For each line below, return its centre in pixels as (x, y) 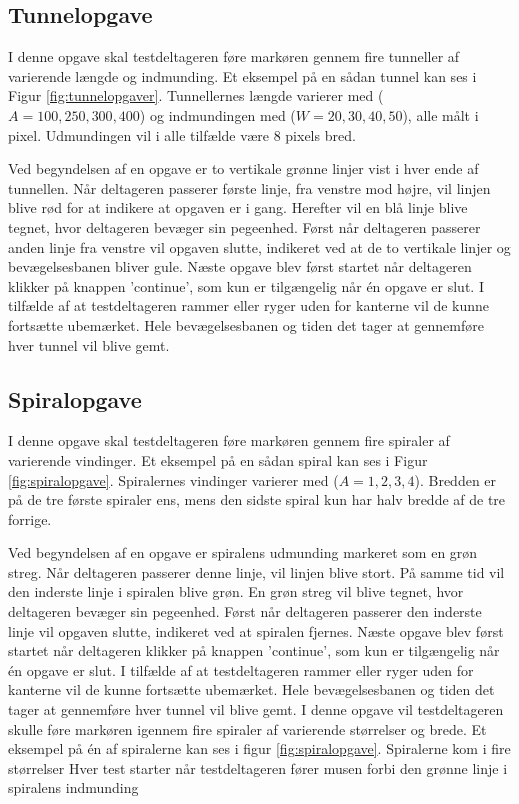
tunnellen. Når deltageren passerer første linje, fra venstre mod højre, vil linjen (249, 187)
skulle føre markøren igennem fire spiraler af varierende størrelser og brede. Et (247, 728)
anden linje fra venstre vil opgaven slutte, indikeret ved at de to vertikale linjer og (259, 246)
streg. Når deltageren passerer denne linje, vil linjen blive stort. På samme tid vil (256, 571)
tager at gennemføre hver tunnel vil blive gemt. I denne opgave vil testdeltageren (256, 709)
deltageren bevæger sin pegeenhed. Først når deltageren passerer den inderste (245, 611)
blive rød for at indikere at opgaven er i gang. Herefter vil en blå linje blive (238, 207)
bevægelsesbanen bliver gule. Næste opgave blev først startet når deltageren (240, 266)
